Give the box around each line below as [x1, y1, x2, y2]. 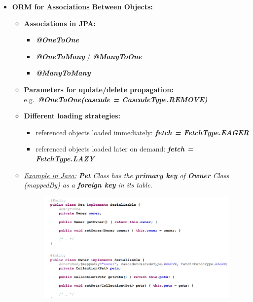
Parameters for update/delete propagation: [24, 84, 174, 94]
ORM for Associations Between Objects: [12, 1, 153, 11]
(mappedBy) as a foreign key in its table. [24, 180, 152, 190]
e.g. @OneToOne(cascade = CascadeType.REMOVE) [24, 94, 208, 104]
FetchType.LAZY [36, 153, 95, 163]
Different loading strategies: [24, 111, 120, 121]
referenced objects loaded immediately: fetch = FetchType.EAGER [36, 127, 249, 137]
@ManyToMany [36, 68, 91, 78]
